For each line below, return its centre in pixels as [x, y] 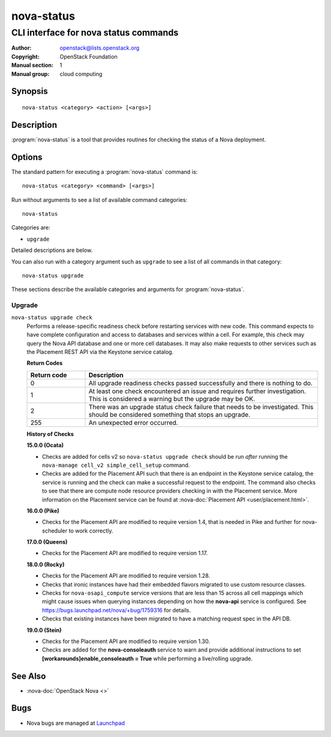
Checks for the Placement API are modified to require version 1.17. [125, 553]
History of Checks [50, 434]
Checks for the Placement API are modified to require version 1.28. [126, 576]
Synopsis [30, 91]
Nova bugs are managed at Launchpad [76, 723]
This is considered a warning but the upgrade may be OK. [172, 399]
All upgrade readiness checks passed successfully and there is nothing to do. [200, 383]
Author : [21, 48]
